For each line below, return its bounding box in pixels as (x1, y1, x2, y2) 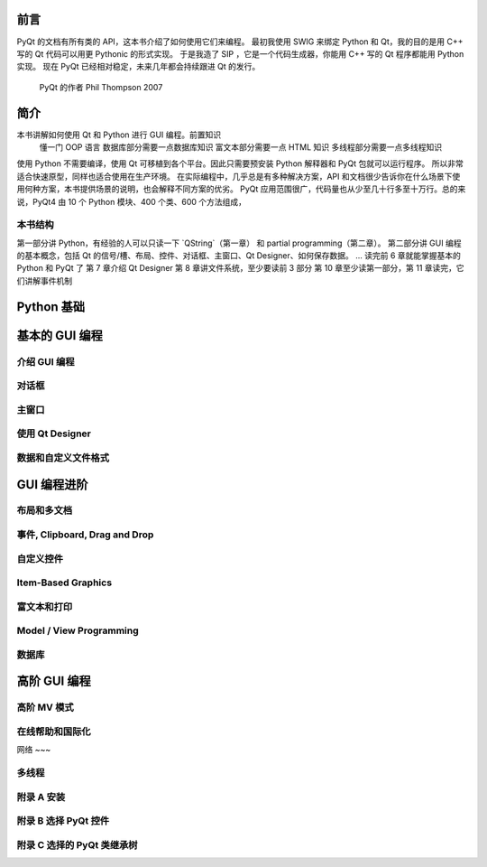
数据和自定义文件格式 (16, 452, 110, 464)
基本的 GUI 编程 (16, 328, 103, 343)
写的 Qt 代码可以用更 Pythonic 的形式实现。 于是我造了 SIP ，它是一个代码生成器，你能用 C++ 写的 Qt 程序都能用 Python (16, 48, 464, 59)
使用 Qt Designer (16, 427, 92, 440)
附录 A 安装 (16, 790, 66, 803)
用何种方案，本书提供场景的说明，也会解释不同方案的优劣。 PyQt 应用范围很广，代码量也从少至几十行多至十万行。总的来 (16, 183, 466, 194)
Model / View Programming (16, 624, 139, 637)
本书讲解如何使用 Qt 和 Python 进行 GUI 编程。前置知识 (16, 129, 222, 140)
